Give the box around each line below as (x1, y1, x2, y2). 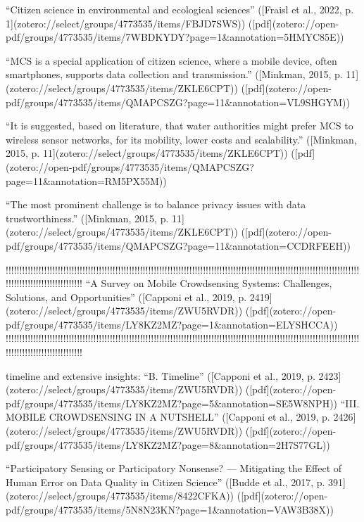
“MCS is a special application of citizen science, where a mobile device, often (6, 53, 337, 68)
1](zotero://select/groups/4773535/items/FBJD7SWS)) (6, 15, 246, 30)
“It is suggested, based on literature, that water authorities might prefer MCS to (6, 118, 353, 133)
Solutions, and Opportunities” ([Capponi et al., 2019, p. (6, 289, 247, 304)
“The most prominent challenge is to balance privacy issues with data (6, 197, 306, 212)
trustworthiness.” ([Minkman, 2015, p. (6, 210, 169, 225)
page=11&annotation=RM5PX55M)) (6, 173, 167, 188)
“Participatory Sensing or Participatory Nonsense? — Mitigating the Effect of (6, 461, 342, 476)
